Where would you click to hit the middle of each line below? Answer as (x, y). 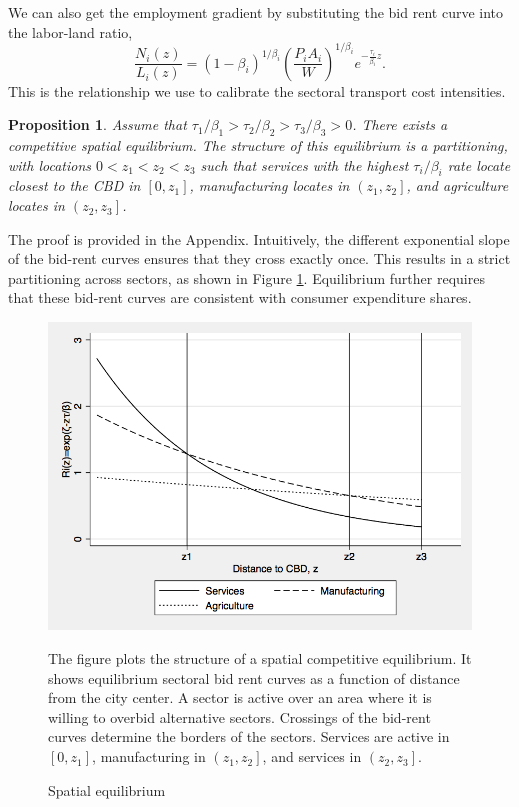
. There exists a (400, 124)
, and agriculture (457, 185)
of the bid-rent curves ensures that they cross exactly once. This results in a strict (259, 258)
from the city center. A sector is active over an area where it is (240, 697)
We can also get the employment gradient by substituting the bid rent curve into (256, 12)
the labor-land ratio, (70, 31)
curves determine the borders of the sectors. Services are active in (249, 736)
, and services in (312, 756)
